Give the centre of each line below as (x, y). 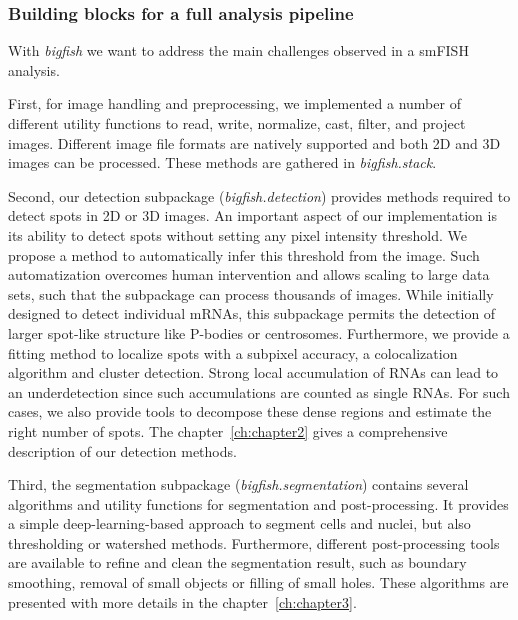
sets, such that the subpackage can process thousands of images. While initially (251, 293)
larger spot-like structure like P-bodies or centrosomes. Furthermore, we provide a (259, 332)
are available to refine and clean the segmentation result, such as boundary (237, 562)
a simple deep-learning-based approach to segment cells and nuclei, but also (239, 523)
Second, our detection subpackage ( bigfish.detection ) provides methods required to (259, 195)
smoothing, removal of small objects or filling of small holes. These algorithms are (258, 582)
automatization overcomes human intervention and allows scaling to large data (249, 274)
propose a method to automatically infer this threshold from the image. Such (244, 254)
